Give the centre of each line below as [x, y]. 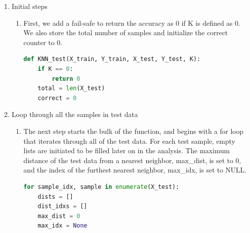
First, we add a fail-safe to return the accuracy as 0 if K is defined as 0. [132, 23]
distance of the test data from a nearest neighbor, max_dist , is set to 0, [132, 160]
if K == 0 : [55, 69]
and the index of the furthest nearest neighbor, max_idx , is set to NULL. [135, 170]
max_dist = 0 [59, 216]
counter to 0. [43, 42]
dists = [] [55, 197]
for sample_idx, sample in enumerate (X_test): [101, 187]
